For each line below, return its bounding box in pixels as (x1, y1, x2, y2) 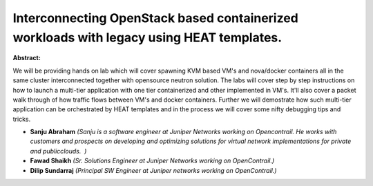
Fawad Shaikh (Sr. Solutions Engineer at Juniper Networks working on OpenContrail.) (30, 156, 275, 165)
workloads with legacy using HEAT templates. (12, 30, 283, 45)
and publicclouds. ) (30, 147, 87, 155)
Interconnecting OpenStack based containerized (12, 10, 298, 26)
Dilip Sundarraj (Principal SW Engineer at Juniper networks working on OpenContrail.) (30, 166, 277, 174)
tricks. (12, 115, 31, 123)
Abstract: (12, 54, 41, 62)
